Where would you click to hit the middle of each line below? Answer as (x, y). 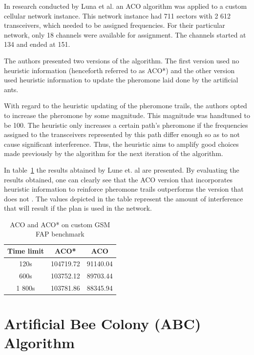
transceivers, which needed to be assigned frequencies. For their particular (115, 25)
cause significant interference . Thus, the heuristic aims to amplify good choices (121, 144)
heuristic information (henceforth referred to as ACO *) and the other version (119, 70)
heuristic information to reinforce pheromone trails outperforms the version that (124, 189)
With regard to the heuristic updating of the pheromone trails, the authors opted (126, 106)
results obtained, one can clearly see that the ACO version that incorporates (118, 179)
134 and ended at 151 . (37, 44)
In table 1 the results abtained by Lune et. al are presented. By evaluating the (122, 169)
